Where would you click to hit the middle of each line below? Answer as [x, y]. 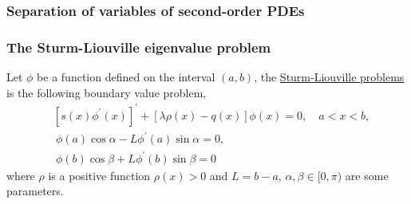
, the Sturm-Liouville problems [329, 77]
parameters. [35, 191]
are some [367, 175]
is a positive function [99, 175]
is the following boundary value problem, [107, 92]
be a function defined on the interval [126, 77]
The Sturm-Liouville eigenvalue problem [139, 47]
